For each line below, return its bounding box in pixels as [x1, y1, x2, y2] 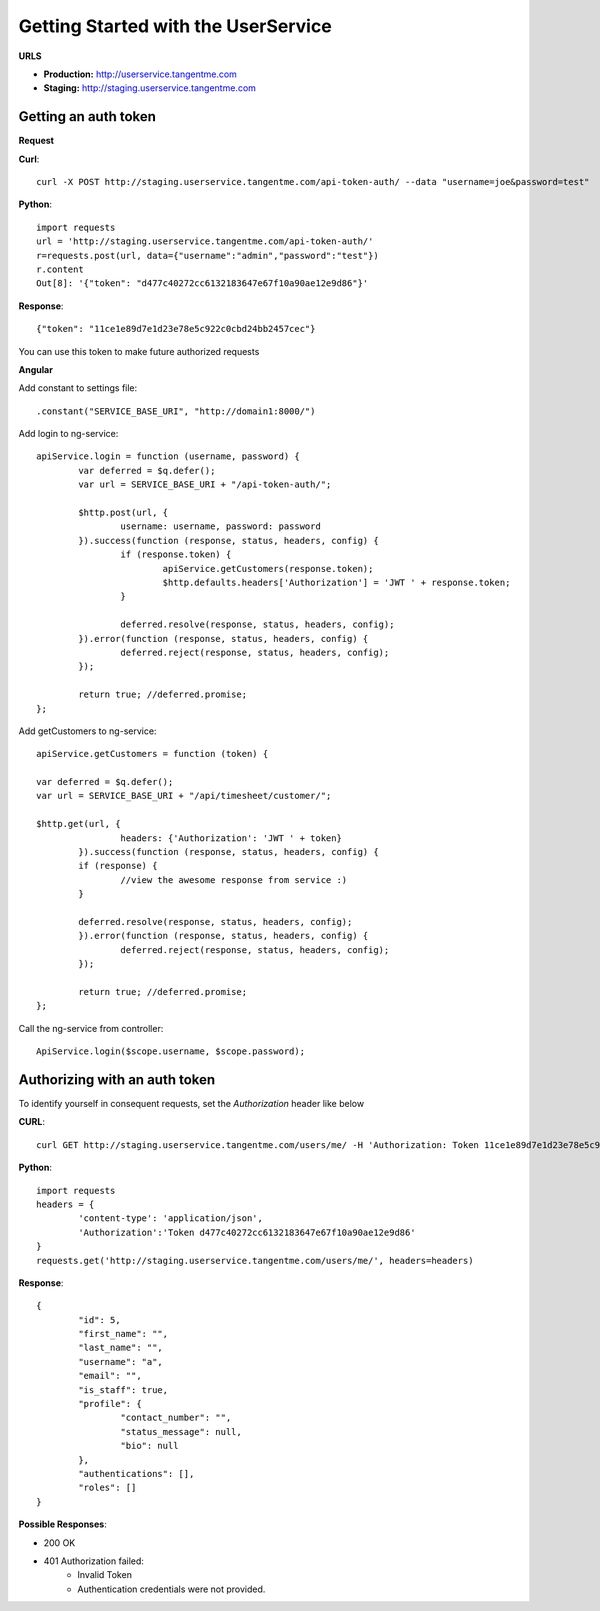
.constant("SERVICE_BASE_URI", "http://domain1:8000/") [36, 405, 316, 417]
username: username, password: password [120, 521, 322, 532]
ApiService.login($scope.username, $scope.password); [36, 1046, 305, 1057]
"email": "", [78, 1370, 142, 1382]
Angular [18, 363, 54, 375]
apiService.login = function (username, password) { [36, 451, 300, 462]
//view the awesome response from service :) [120, 874, 348, 885]
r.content [36, 263, 84, 275]
